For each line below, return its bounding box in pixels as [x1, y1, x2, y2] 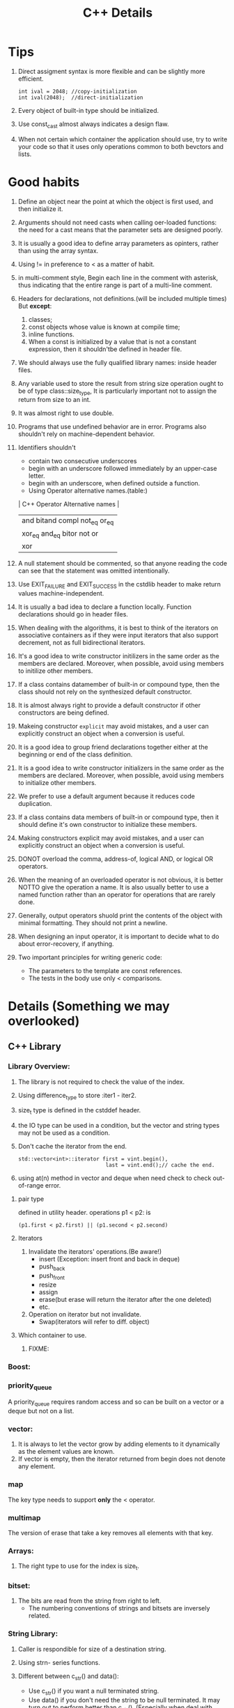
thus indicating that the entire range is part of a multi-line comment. [17, 281, 212, 289]
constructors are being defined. [17, 708, 109, 717]
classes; [28, 315, 53, 323]
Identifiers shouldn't [17, 444, 76, 452]
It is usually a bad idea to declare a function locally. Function [17, 603, 192, 611]
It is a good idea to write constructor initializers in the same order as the [17, 763, 225, 772]
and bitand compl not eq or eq [21, 515, 114, 527]
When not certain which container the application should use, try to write [17, 134, 228, 143]
